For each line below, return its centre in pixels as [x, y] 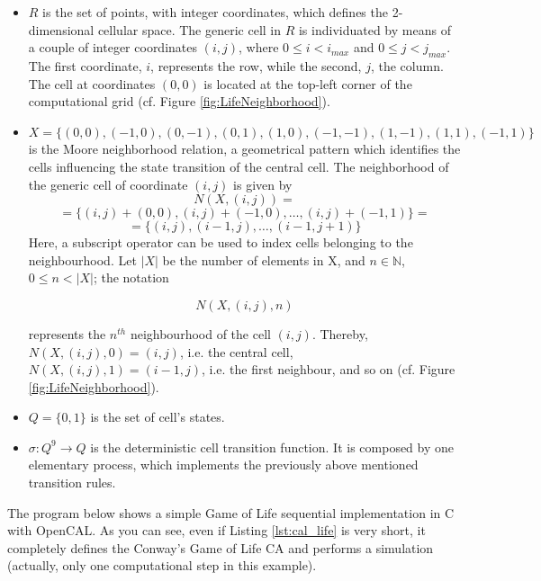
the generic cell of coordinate [108, 184]
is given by [263, 184]
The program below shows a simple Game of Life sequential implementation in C [231, 512]
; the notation [131, 277]
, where [259, 47]
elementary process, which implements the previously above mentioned [223, 465]
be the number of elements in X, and [264, 259]
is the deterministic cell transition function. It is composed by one [272, 447]
